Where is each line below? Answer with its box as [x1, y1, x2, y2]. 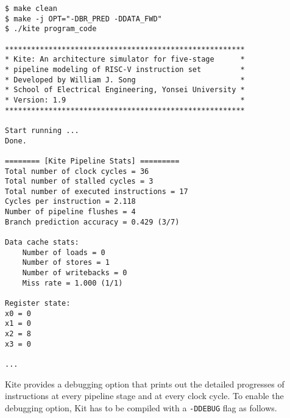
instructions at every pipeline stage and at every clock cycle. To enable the [5, 389, 284, 402]
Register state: [5, 299, 71, 308]
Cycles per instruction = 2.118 [5, 197, 136, 206]
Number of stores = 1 [22, 258, 110, 267]
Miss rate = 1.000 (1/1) [22, 278, 123, 287]
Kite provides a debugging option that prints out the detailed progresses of [5, 377, 285, 390]
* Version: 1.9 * [5, 95, 245, 104]
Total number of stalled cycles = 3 [5, 177, 154, 186]
